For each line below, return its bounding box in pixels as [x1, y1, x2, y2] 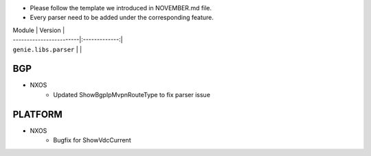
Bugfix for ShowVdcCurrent [53, 136, 131, 144]
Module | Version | [12, 26, 65, 34]
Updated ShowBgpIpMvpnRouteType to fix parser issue [53, 90, 211, 99]
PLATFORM [12, 108, 63, 120]
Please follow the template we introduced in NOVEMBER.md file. [30, 4, 212, 12]
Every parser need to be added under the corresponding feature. [30, 14, 214, 22]
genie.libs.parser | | [12, 45, 82, 53]
